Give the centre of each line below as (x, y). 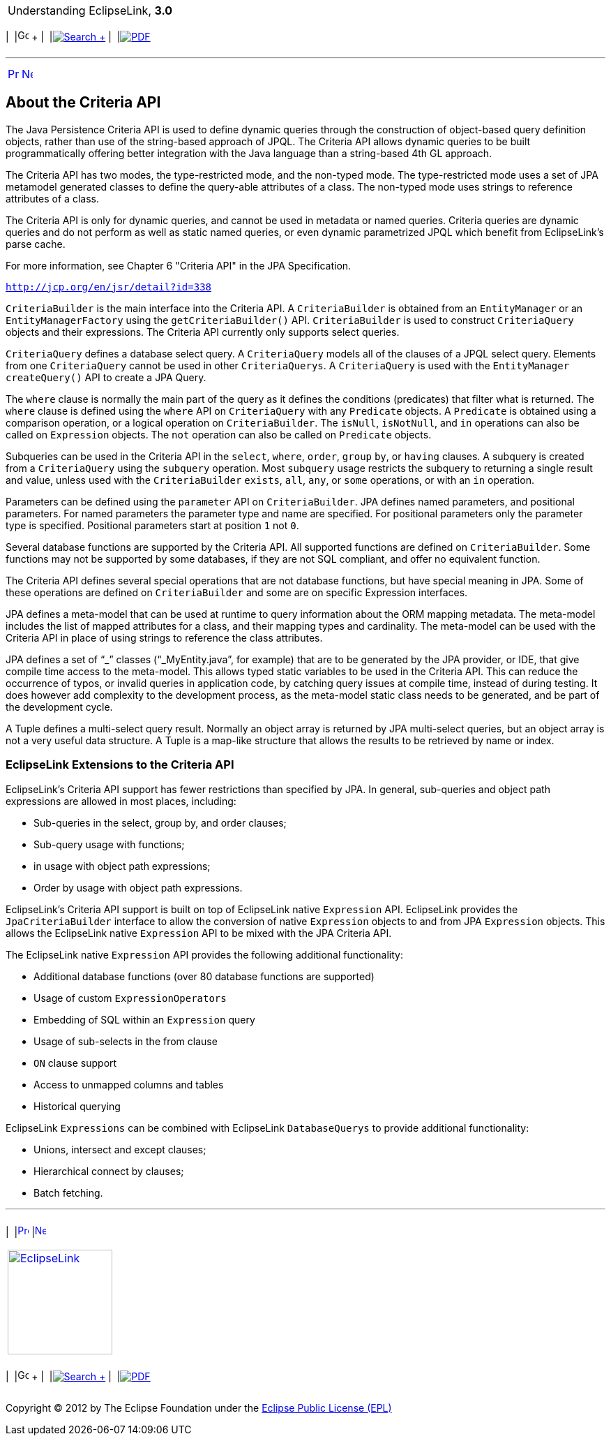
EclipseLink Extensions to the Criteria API (120, 765)
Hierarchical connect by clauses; (109, 1171)
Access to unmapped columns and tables (129, 1084)
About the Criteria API (83, 103)
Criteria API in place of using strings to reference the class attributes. (164, 637)
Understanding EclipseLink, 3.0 (90, 10)
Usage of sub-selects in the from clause (126, 1041)
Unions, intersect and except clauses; (120, 1149)
